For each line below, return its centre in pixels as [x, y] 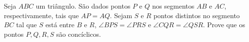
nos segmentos [173, 6]
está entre [60, 25]
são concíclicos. [78, 34]
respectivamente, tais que [41, 15]
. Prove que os [224, 25]
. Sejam [121, 15]
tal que [26, 25]
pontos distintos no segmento [197, 15]
